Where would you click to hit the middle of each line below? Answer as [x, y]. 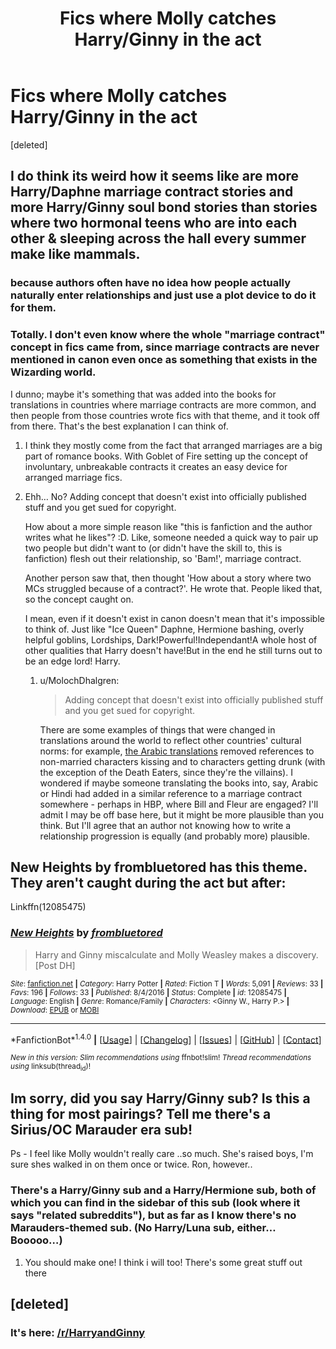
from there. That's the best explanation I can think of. [119, 426]
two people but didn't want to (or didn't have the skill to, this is [153, 548]
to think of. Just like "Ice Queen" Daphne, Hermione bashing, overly [164, 629]
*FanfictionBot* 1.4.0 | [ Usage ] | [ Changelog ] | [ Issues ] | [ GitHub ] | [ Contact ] [166, 1039]
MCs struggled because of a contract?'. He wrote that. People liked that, [173, 588]
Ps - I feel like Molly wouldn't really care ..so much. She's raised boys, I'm [162, 1154]
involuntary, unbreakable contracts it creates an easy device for [156, 466]
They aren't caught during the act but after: [148, 882]
